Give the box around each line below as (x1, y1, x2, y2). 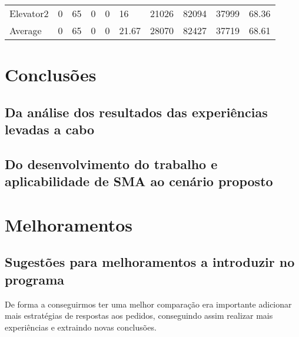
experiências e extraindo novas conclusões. (5, 321, 157, 333)
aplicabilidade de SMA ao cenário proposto (5, 172, 273, 190)
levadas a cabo (5, 120, 95, 138)
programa (5, 270, 65, 288)
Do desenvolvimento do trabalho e (5, 154, 218, 173)
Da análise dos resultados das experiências (5, 103, 268, 121)
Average (9, 24, 42, 37)
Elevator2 (9, 6, 49, 20)
